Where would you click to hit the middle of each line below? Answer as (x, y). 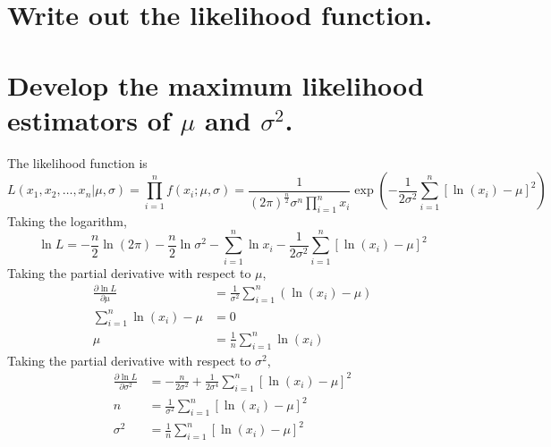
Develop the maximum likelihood (216, 84)
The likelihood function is (77, 162)
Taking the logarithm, (67, 220)
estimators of (89, 119)
